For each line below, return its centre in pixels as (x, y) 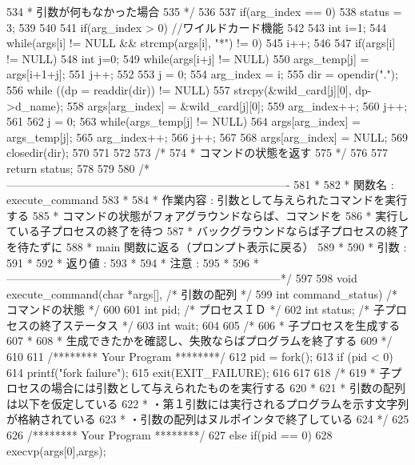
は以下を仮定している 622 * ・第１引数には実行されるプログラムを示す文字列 (208, 403)
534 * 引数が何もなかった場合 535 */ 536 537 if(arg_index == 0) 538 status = (204, 11)
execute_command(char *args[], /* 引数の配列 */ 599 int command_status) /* (202, 293)
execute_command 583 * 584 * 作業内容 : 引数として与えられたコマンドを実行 (207, 200)
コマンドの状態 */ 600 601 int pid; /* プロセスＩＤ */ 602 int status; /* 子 (196, 309)
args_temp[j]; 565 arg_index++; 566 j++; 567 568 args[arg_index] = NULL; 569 (207, 136)
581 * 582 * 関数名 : (344, 184)
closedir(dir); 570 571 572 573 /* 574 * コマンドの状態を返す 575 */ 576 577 (197, 152)
